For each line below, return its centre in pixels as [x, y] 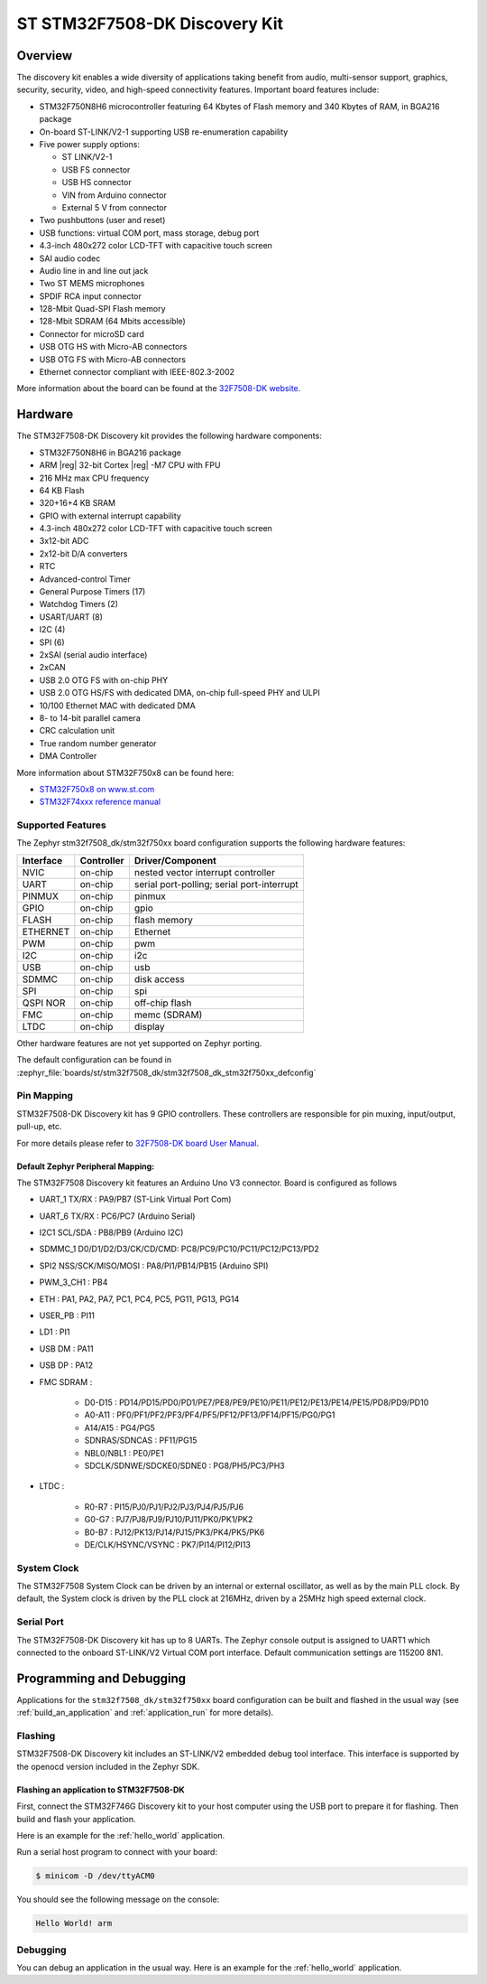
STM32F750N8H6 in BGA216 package [110, 453]
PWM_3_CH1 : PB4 [74, 1282]
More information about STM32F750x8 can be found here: [125, 772]
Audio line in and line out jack [94, 270]
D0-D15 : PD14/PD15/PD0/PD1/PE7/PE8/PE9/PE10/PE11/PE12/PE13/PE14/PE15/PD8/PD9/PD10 [257, 1402]
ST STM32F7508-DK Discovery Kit [150, 23]
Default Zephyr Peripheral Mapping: [86, 1166]
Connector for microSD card [92, 333]
